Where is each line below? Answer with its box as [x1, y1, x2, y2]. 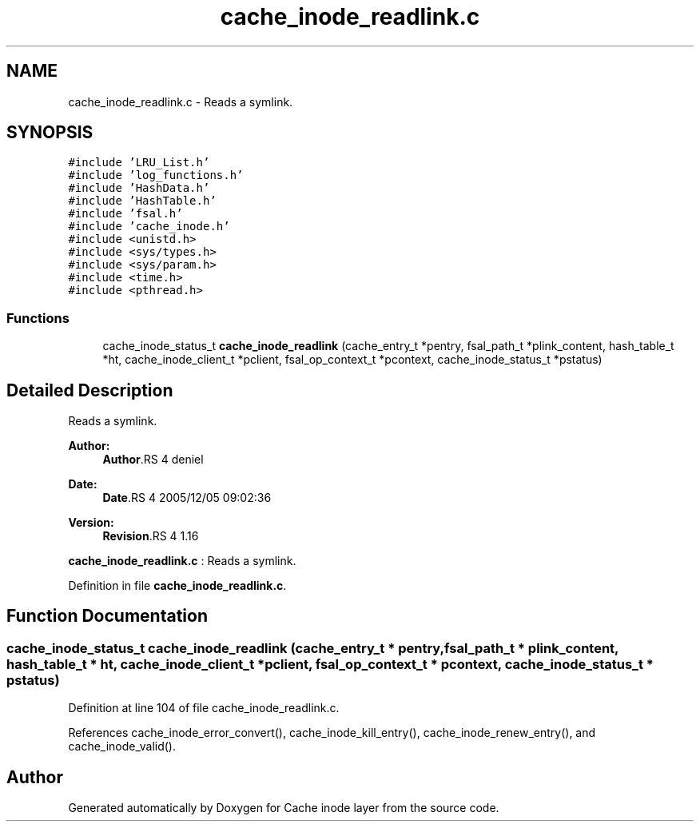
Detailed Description [6, 380, 173, 400]
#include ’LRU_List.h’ [68, 156, 210, 169]
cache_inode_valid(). [68, 739, 177, 754]
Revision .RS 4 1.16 [102, 529, 199, 543]
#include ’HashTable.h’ [68, 194, 217, 208]
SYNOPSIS [6, 122, 93, 143]
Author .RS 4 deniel [102, 452, 204, 467]
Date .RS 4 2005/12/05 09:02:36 [102, 491, 272, 505]
